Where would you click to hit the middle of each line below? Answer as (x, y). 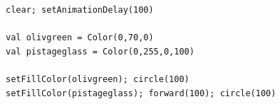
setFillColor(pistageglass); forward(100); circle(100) (141, 93)
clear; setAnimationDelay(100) (80, 10)
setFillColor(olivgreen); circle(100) (98, 79)
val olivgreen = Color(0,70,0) (80, 38)
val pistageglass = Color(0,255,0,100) (100, 51)
